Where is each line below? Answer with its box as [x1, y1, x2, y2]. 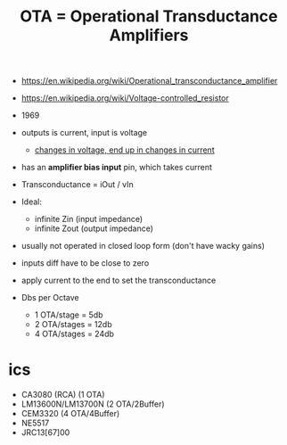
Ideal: [20, 196, 42, 207]
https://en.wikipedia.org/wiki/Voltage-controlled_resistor [20, 93, 229, 103]
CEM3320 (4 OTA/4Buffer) [20, 408, 120, 419]
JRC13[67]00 [20, 427, 70, 438]
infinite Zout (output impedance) [34, 223, 153, 234]
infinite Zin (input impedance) [34, 214, 143, 225]
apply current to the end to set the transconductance [20, 275, 217, 286]
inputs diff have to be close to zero [20, 258, 150, 268]
